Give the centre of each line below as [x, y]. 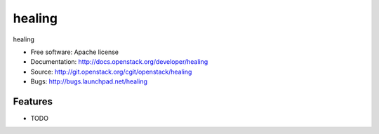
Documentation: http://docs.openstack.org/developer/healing [119, 62]
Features [33, 101]
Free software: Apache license [75, 52]
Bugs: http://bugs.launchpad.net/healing [89, 81]
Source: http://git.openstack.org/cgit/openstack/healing [111, 72]
